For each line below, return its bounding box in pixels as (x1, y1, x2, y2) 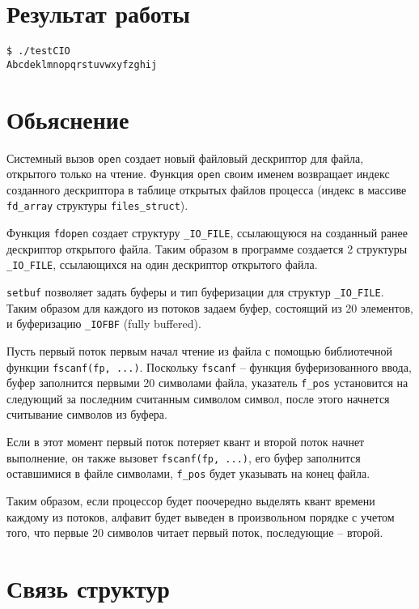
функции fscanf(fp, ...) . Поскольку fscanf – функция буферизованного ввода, (6, 358, 412, 375)
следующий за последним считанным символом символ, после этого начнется (6, 390, 390, 407)
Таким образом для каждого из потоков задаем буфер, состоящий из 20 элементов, (6, 299, 413, 316)
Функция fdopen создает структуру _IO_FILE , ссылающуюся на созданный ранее (6, 224, 408, 241)
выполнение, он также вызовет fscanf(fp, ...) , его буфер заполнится (6, 449, 361, 466)
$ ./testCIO (6, 45, 70, 57)
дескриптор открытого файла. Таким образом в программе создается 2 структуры (6, 240, 408, 257)
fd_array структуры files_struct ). (6, 197, 188, 214)
